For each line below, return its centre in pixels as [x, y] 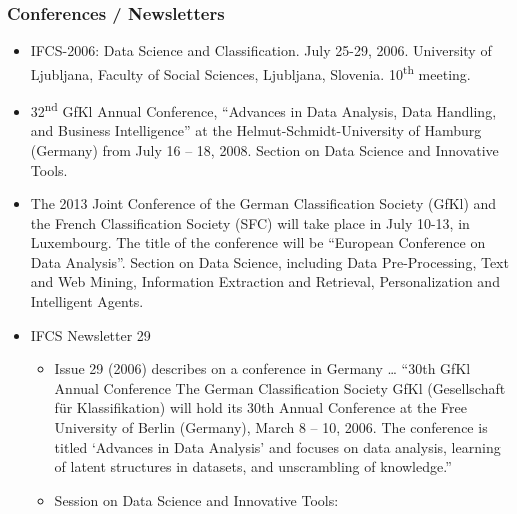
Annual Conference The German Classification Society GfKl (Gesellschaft [280, 387]
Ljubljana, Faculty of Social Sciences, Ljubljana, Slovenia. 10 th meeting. [250, 72]
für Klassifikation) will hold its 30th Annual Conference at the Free [261, 407]
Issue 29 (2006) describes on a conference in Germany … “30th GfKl [262, 368]
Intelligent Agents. [87, 301]
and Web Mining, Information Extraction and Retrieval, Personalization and [265, 281]
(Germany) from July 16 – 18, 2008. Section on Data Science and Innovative [264, 149]
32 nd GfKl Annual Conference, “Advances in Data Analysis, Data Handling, [263, 109]
